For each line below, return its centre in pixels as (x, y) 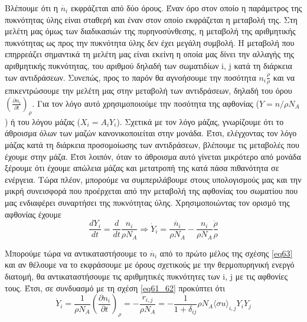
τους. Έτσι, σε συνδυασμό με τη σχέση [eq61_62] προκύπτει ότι (115, 287)
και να (284, 77)
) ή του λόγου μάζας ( (43, 121)
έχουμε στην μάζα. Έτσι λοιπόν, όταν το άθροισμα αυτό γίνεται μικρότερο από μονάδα (153, 156)
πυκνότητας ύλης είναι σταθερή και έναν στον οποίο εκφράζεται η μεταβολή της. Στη (151, 19)
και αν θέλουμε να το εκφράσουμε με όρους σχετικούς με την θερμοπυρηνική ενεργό (150, 264)
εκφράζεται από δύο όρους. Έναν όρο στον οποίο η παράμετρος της (186, 8)
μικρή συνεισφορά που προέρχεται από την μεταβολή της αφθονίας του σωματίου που (151, 191)
